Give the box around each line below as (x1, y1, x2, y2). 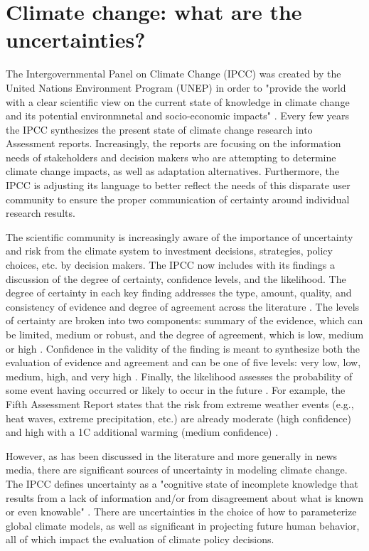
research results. (6, 205, 75, 220)
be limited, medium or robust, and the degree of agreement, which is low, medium (6, 327, 364, 341)
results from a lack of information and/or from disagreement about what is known (6, 490, 364, 505)
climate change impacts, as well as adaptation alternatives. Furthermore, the (6, 164, 339, 178)
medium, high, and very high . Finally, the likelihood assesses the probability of (6, 368, 353, 383)
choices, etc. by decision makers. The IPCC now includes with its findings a (6, 257, 336, 272)
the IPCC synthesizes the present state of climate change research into (6, 122, 313, 137)
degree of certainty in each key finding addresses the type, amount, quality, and (6, 285, 352, 300)
